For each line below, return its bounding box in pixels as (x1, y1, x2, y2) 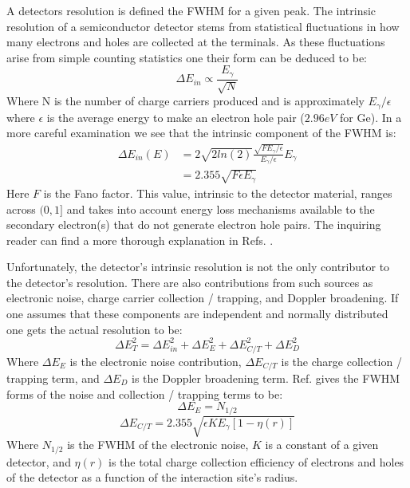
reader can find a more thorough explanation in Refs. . (6, 231, 274, 248)
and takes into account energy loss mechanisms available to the (66, 200, 375, 217)
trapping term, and (6, 369, 100, 386)
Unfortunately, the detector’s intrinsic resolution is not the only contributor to (6, 258, 390, 275)
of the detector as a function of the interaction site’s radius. (6, 469, 298, 486)
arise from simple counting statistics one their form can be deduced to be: (6, 49, 368, 65)
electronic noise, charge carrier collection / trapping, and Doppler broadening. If (6, 289, 399, 306)
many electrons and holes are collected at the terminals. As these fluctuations (6, 33, 385, 50)
